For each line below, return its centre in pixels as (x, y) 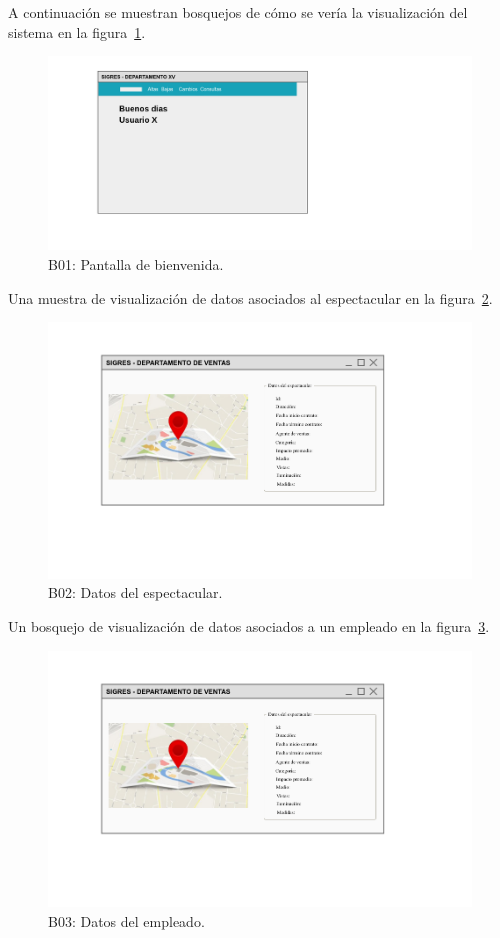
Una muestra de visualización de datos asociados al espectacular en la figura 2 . (250, 297)
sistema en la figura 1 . (77, 31)
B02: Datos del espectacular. (135, 592)
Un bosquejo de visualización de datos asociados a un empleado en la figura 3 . (249, 625)
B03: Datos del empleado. (126, 920)
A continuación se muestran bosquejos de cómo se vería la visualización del (238, 12)
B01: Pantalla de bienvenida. (136, 263)
